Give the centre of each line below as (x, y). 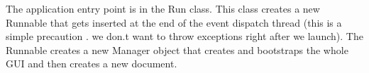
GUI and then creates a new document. (92, 64)
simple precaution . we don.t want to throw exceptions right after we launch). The (184, 36)
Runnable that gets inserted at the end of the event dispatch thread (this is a (174, 22)
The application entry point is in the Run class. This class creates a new (163, 8)
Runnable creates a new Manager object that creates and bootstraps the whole (177, 49)
